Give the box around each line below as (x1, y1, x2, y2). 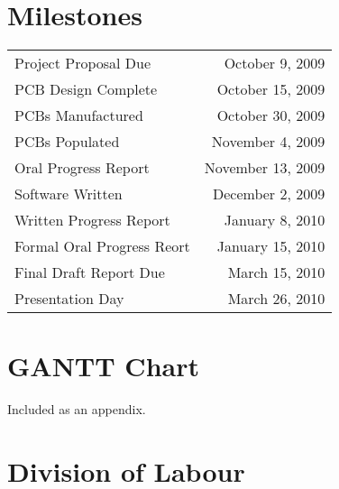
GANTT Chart (7, 347, 199, 384)
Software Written (14, 183, 123, 205)
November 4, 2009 (211, 131, 325, 152)
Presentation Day (14, 288, 124, 309)
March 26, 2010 (227, 288, 325, 309)
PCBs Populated (14, 131, 120, 152)
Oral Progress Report (14, 157, 150, 179)
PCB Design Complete (14, 78, 158, 100)
